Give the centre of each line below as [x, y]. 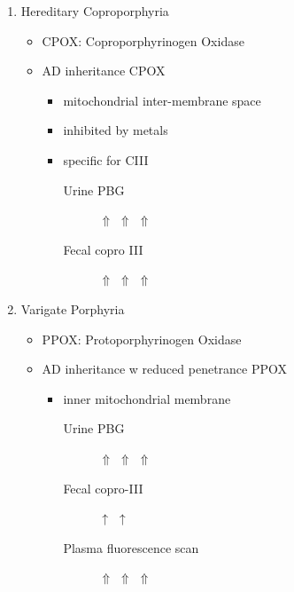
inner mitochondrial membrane [147, 398]
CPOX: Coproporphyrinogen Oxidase [143, 40]
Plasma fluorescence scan [131, 547]
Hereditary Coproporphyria [95, 11]
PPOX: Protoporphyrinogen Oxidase [142, 339]
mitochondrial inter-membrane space [162, 100]
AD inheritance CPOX [104, 71]
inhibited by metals [116, 130]
